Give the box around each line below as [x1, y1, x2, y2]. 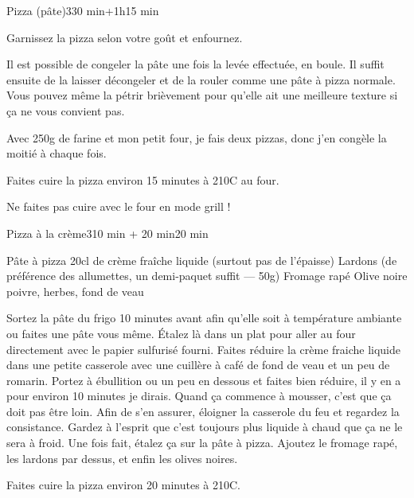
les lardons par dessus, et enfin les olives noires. [6, 449, 238, 466]
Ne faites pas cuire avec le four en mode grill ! [6, 198, 231, 215]
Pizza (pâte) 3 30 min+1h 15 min [6, 2, 159, 18]
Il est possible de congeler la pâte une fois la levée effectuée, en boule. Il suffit [6, 56, 385, 72]
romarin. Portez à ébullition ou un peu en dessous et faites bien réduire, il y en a [6, 372, 401, 388]
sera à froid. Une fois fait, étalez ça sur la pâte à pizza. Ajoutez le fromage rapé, [6, 434, 398, 451]
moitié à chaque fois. [6, 145, 107, 161]
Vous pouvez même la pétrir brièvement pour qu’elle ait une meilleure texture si [6, 87, 398, 103]
